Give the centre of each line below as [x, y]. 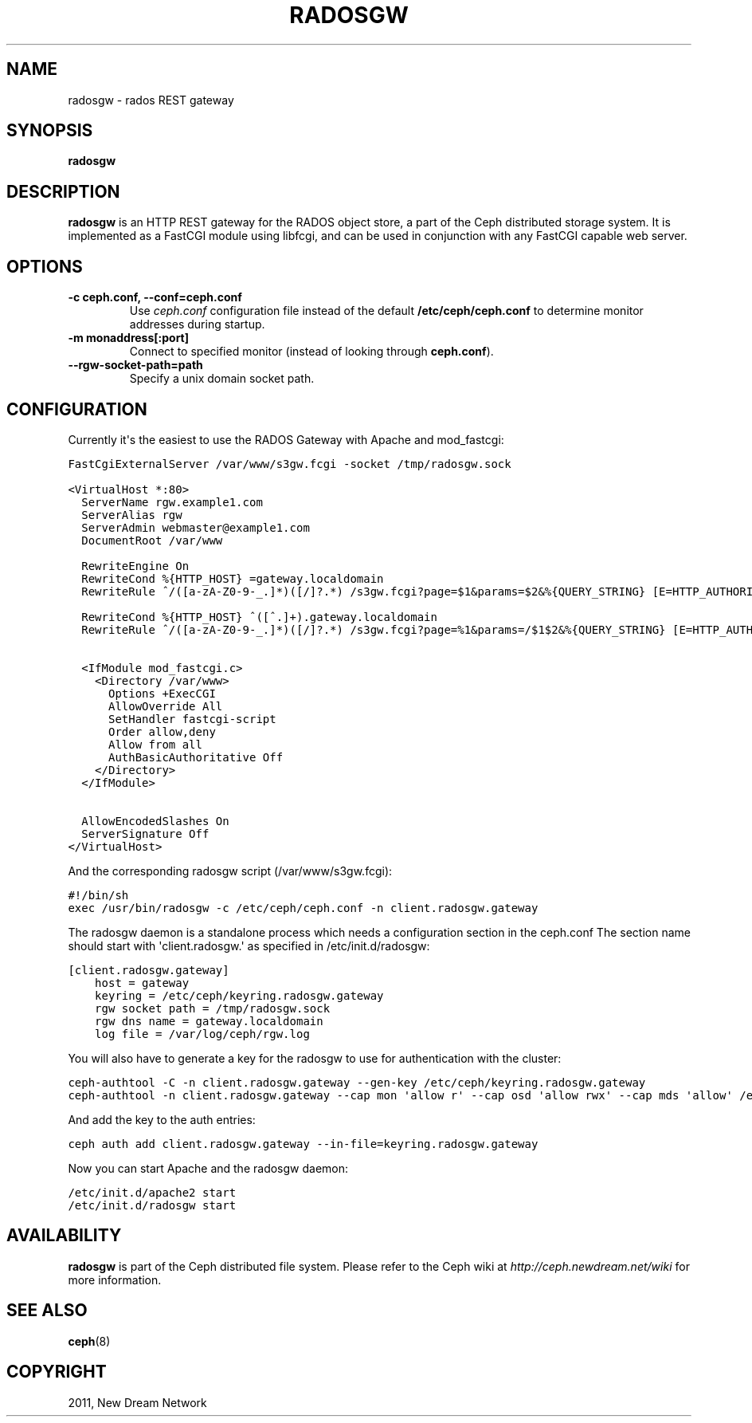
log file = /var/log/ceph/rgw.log [202, 1034]
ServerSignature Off [145, 833]
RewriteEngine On [135, 566]
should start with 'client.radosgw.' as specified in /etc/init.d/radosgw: [249, 945]
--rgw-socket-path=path [135, 365]
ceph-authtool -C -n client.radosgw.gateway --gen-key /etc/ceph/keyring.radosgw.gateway [357, 1082]
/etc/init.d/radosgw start [152, 1205]
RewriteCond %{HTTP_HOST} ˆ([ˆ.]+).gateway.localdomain [259, 617]
